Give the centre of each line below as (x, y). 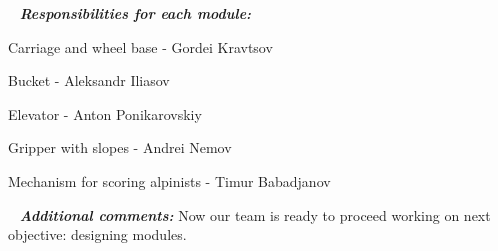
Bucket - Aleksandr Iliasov (89, 80)
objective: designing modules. (97, 234)
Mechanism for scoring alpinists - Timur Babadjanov (169, 180)
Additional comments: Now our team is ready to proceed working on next (255, 214)
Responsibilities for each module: (135, 13)
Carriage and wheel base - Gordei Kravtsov (140, 46)
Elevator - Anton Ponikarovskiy (105, 113)
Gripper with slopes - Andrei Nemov (120, 147)
